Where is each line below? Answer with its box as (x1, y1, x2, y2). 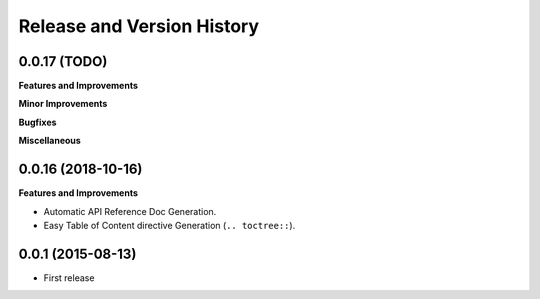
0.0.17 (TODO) (18, 53, 108, 70)
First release (43, 271, 95, 284)
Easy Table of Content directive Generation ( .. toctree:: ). (43, 219, 296, 231)
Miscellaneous (18, 135, 82, 147)
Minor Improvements (18, 98, 108, 110)
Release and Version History (18, 15, 260, 37)
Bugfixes (18, 116, 57, 128)
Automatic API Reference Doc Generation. (43, 205, 217, 217)
